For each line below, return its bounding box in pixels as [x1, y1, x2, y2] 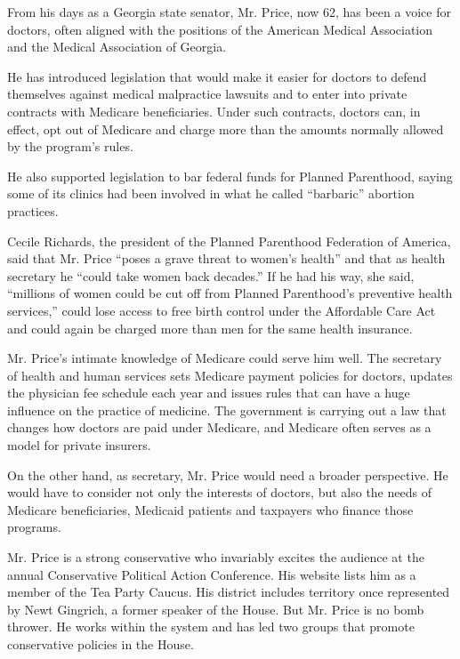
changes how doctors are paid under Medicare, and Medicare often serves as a [7, 418, 432, 437]
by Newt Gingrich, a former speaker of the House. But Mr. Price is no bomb [7, 599, 424, 618]
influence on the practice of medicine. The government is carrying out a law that [7, 400, 447, 419]
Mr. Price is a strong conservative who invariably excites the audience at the [7, 548, 424, 567]
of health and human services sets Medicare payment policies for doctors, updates [7, 366, 453, 384]
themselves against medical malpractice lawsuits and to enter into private [7, 84, 408, 103]
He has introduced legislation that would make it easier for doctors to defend [7, 67, 427, 85]
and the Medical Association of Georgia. [7, 37, 227, 56]
